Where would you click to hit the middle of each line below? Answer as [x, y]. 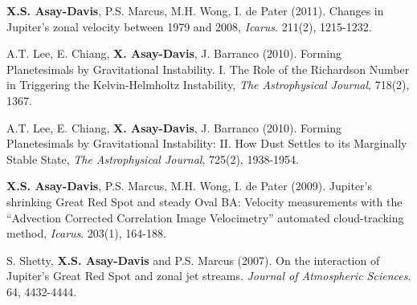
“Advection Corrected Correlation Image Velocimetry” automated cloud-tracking [205, 217]
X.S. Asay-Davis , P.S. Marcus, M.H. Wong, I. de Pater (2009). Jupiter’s [190, 186]
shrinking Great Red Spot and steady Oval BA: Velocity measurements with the [204, 201]
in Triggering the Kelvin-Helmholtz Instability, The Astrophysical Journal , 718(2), [208, 85]
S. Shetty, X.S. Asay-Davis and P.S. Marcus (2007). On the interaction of [193, 260]
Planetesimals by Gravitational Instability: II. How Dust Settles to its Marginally [207, 143]
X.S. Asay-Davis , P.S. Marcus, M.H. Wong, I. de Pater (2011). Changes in [195, 10]
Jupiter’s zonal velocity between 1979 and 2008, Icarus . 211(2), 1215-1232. [189, 26]
